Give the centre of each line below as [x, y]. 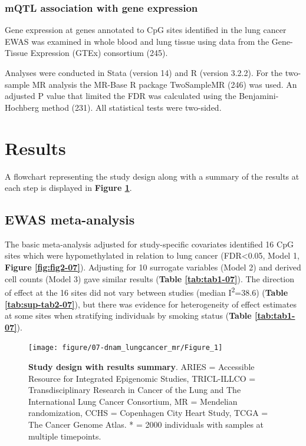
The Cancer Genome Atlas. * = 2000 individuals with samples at [146, 424]
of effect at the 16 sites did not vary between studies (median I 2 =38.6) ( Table [147, 291]
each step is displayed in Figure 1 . [68, 188]
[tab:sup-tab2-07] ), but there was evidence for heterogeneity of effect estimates [151, 304]
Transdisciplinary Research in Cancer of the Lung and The [135, 390]
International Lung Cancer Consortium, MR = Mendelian [133, 401]
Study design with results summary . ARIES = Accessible [142, 366]
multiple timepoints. [65, 436]
